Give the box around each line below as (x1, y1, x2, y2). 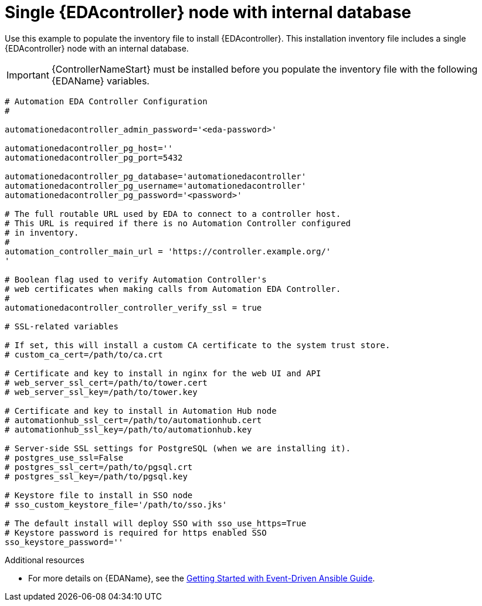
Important (6, 69, 49, 81)
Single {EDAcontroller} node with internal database (5, 2, 412, 22)
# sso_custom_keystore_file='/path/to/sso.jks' (5, 499, 228, 509)
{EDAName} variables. (51, 74, 150, 87)
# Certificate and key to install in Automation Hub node (5, 406, 277, 416)
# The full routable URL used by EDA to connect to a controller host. (5, 209, 341, 219)
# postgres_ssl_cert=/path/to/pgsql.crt (5, 462, 193, 472)
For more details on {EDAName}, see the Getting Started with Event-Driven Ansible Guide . (28, 573, 375, 583)
